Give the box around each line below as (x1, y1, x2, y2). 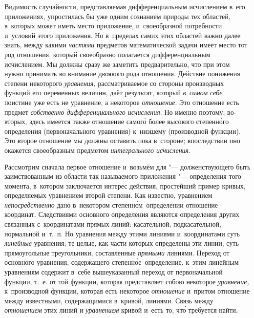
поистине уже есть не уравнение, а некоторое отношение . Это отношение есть (4, 97, 239, 107)
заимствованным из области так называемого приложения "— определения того (4, 171, 241, 181)
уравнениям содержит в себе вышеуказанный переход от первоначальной (4, 267, 223, 277)
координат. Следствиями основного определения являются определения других (4, 209, 239, 219)
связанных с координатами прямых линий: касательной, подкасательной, (4, 219, 221, 229)
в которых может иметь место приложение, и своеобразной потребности (4, 21, 222, 31)
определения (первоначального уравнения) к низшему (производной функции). (4, 126, 241, 136)
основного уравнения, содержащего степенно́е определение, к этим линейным (4, 257, 239, 267)
